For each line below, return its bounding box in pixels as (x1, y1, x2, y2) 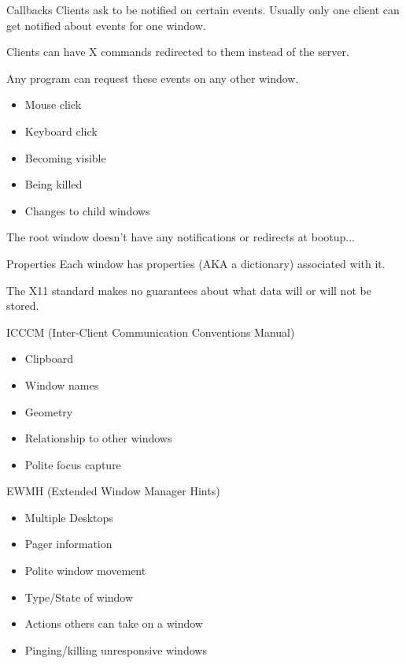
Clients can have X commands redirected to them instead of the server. (6, 43, 349, 60)
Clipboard (24, 350, 73, 367)
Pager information (24, 535, 113, 552)
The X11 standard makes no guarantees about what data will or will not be (6, 282, 371, 298)
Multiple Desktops (24, 509, 113, 525)
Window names (24, 376, 99, 393)
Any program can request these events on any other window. (6, 69, 299, 86)
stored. (6, 297, 39, 314)
